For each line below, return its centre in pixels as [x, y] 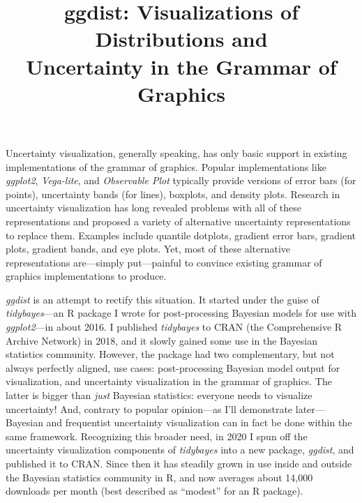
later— [310, 408]
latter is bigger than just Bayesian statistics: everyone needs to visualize [159, 395]
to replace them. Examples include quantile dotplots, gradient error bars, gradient [181, 235]
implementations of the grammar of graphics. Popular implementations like [166, 166]
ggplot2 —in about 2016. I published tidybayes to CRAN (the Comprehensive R [174, 327]
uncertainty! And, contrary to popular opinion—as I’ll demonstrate [149, 408]
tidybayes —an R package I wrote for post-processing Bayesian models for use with [181, 313]
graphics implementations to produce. [86, 276]
